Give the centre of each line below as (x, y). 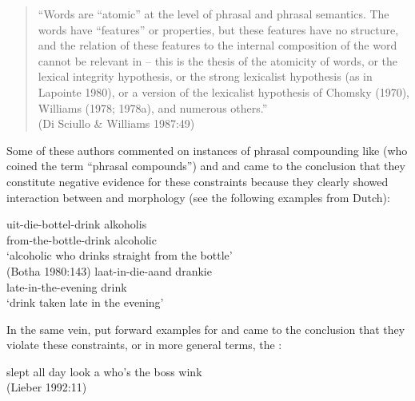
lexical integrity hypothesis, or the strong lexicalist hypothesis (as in (205, 76)
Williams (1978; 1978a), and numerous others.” (153, 107)
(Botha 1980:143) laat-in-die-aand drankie (109, 270)
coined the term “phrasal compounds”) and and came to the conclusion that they (206, 166)
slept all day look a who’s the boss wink (104, 371)
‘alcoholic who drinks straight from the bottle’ (120, 255)
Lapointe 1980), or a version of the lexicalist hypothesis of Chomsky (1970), (224, 91)
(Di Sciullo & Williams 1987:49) (116, 123)
